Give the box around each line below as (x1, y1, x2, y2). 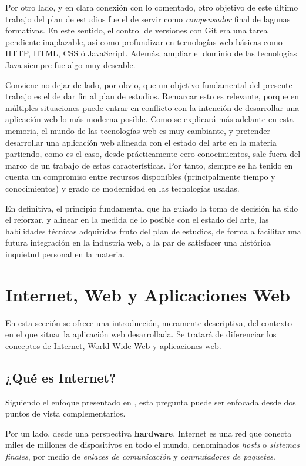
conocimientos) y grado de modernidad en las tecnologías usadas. (5, 182, 240, 194)
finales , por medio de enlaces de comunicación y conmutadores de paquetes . (5, 450, 275, 462)
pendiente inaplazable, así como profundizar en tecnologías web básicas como (5, 35, 283, 48)
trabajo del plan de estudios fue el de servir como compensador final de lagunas (5, 12, 291, 25)
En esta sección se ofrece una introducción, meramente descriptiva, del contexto (5, 316, 292, 328)
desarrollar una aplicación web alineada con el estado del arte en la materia (5, 136, 277, 148)
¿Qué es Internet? (5, 368, 116, 386)
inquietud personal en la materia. (5, 247, 125, 260)
